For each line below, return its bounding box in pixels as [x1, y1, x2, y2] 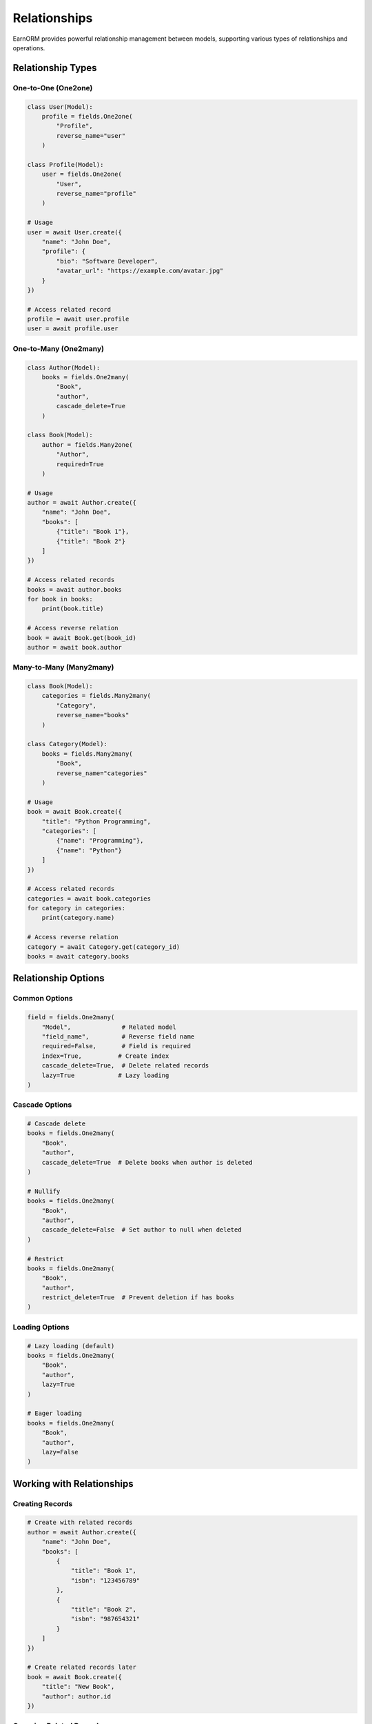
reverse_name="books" [56, 711, 130, 719]
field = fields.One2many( [27, 1014, 115, 1021]
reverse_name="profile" [56, 190, 137, 198]
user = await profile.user [27, 325, 118, 332]
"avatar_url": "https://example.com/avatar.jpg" [56, 267, 224, 275]
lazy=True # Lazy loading [41, 1071, 169, 1079]
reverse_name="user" [56, 132, 126, 139]
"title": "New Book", [41, 1683, 115, 1691]
